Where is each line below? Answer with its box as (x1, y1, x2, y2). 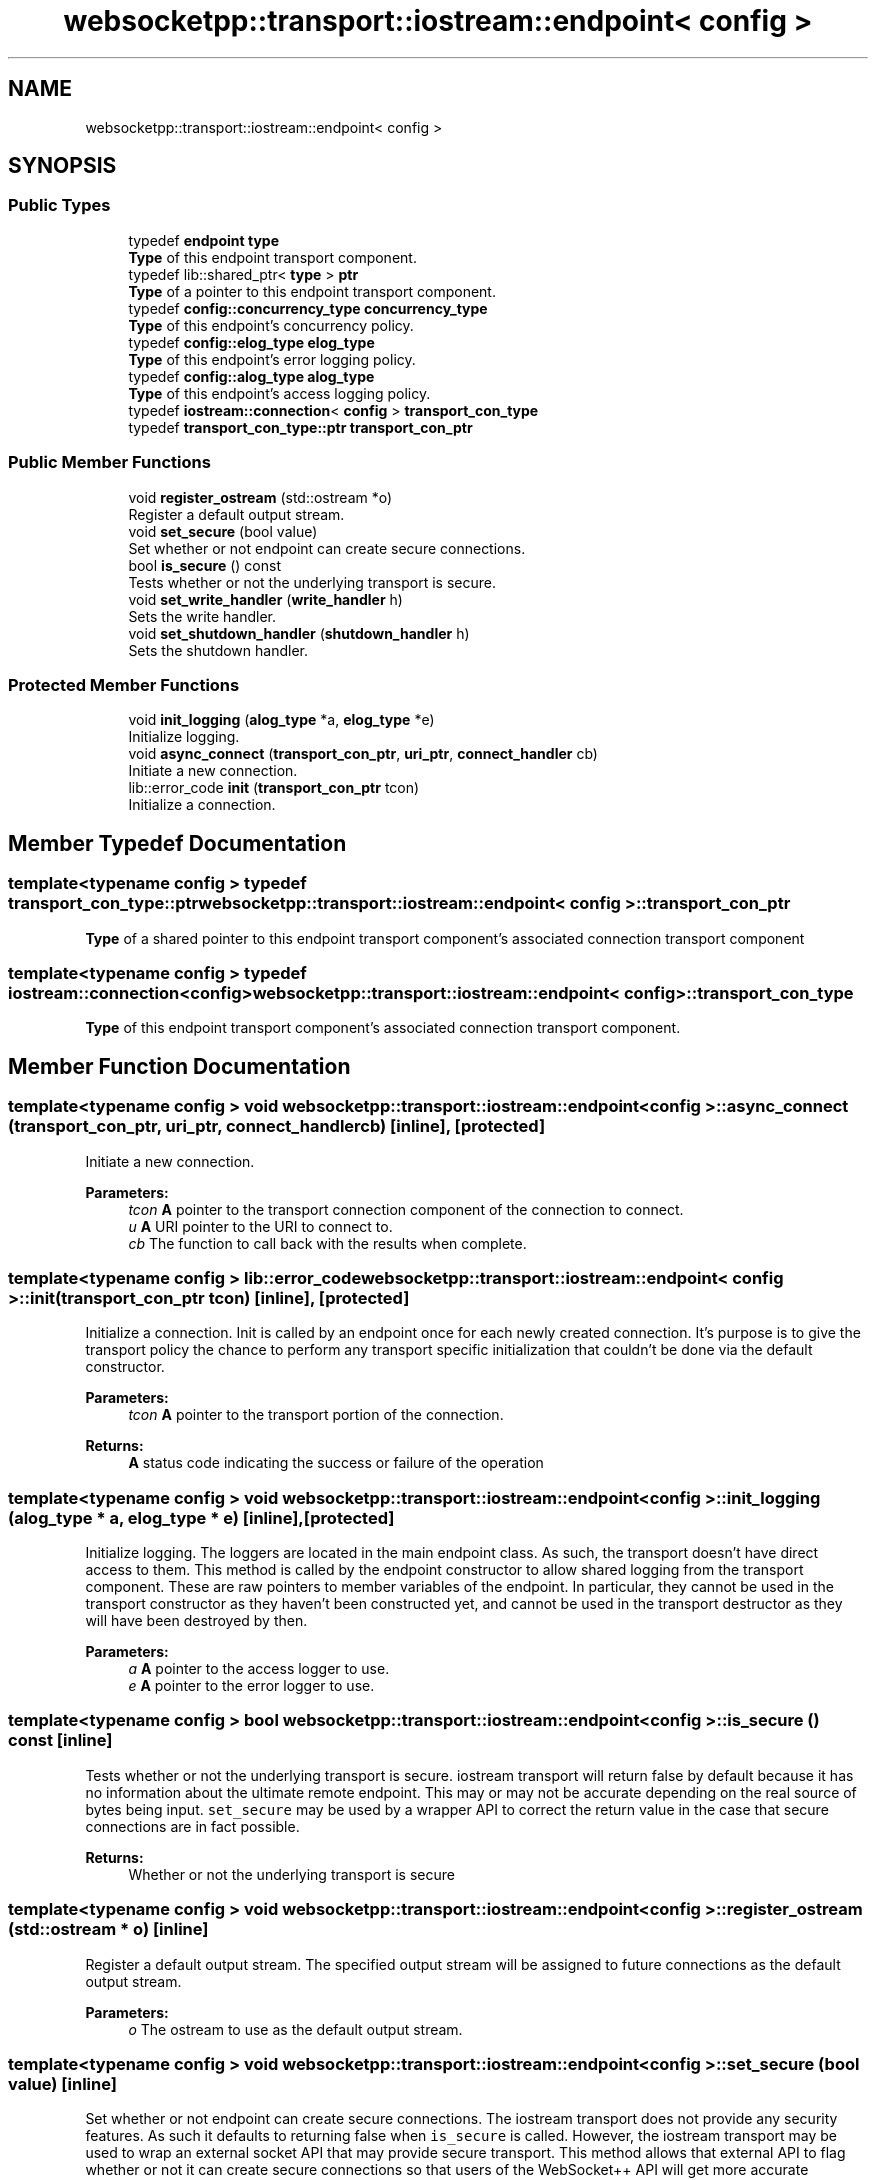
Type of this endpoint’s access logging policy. (128, 384, 431, 402)
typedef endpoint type (128, 231, 279, 249)
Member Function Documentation (8, 1053, 351, 1079)
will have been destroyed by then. (85, 1612, 308, 1629)
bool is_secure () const (128, 556, 281, 574)
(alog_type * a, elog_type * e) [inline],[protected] (8, 1507, 395, 1528)
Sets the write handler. (128, 607, 277, 625)
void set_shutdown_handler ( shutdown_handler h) (128, 624, 470, 642)
